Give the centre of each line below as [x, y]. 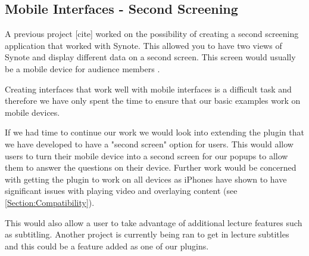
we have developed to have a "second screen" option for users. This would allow [149, 144]
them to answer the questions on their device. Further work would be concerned [151, 167]
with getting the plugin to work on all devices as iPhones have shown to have [146, 179]
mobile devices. [32, 112]
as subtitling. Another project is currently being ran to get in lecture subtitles [147, 234]
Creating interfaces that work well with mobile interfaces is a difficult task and [148, 89]
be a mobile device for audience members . [82, 68]
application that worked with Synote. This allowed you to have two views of [143, 45]
